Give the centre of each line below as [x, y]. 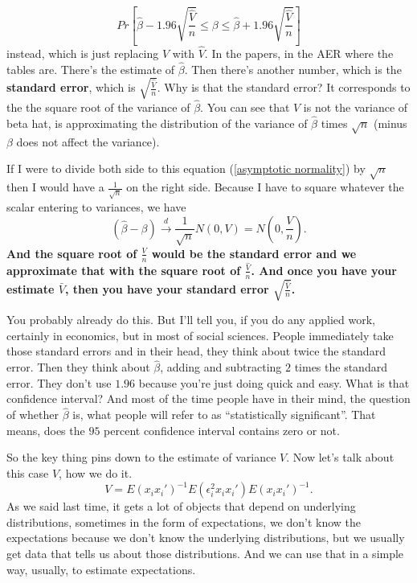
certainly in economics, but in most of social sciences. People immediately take [200, 335]
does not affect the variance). [88, 141]
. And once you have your [324, 270]
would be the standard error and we [254, 253]
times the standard [341, 367]
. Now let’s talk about [340, 457]
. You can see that [245, 107]
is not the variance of [356, 107]
